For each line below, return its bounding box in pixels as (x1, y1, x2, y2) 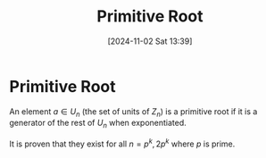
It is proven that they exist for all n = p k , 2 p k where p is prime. (9, 137, 236, 149)
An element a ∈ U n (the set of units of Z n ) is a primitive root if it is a (9, 105, 258, 119)
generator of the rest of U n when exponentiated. (9, 118, 187, 130)
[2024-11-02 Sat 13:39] (107, 36, 193, 46)
